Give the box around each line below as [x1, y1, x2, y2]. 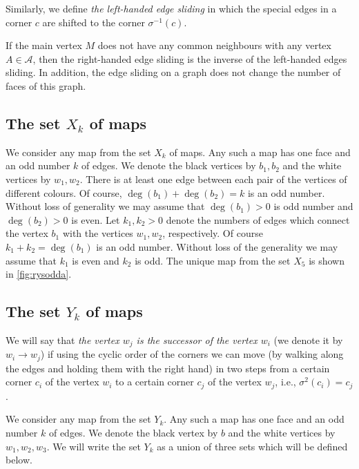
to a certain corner [115, 374, 194, 389]
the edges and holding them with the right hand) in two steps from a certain [6, 361, 330, 375]
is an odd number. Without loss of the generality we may [96, 239, 338, 253]
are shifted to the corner [42, 15, 145, 29]
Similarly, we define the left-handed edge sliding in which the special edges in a [6, 1, 337, 15]
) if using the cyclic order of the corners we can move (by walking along [40, 347, 344, 361]
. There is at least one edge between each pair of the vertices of [79, 171, 347, 186]
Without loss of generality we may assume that [6, 199, 205, 213]
